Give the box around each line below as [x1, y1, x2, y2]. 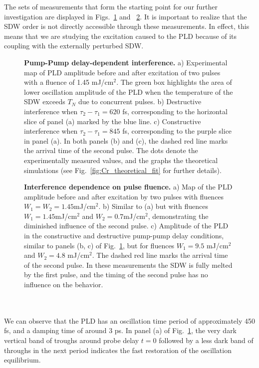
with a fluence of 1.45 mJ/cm [24, 77, 114, 87]
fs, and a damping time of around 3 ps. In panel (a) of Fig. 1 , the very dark [4, 325, 237, 336]
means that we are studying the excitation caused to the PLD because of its [4, 30, 237, 41]
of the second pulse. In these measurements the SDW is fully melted [24, 259, 233, 270]
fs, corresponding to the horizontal [122, 106, 228, 116]
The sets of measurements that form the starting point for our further [4, 1, 218, 11]
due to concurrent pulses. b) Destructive [78, 96, 202, 107]
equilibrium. [4, 355, 41, 365]
